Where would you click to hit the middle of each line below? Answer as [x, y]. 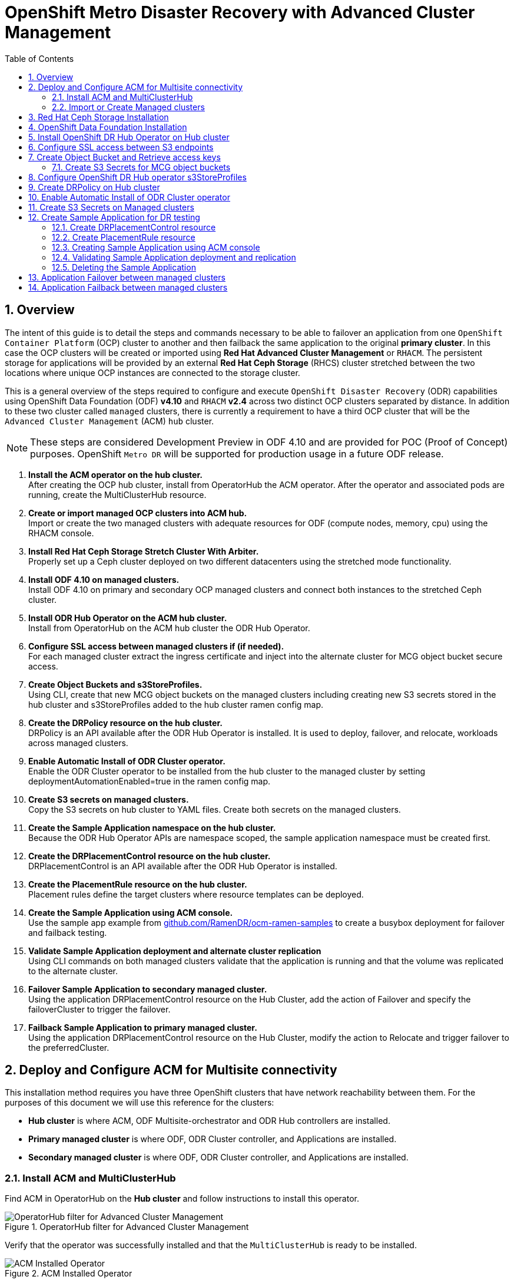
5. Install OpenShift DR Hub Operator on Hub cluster [129, 137]
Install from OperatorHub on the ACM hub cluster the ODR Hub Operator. [169, 628]
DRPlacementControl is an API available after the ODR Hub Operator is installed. [183, 866]
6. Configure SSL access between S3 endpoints [121, 147]
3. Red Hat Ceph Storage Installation [99, 117]
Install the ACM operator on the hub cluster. [115, 474]
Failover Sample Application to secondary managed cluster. [148, 989]
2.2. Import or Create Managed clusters [128, 107]
